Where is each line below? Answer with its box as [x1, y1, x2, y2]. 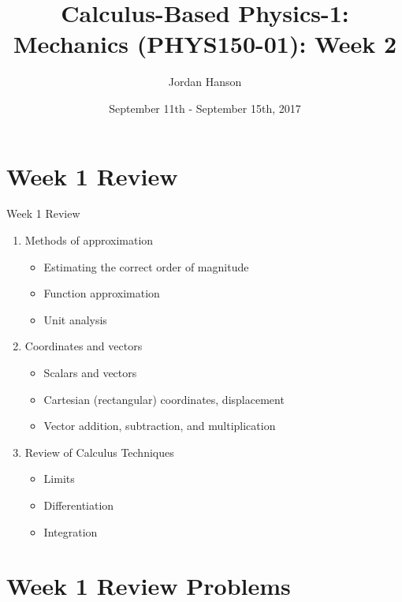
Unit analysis [43, 311, 107, 327]
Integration [43, 523, 98, 540]
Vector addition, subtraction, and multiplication [43, 417, 276, 434]
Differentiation [43, 496, 114, 513]
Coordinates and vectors [24, 338, 143, 354]
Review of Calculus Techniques [24, 443, 174, 460]
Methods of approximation [24, 232, 154, 249]
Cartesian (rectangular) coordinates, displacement [43, 391, 285, 407]
